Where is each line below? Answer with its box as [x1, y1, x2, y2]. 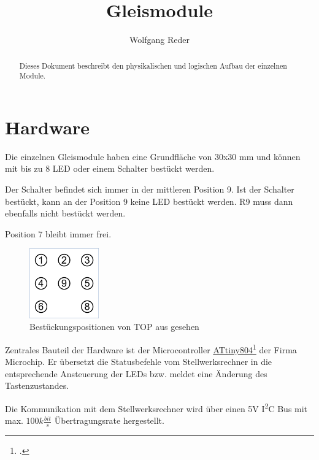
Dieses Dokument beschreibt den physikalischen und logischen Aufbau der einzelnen [19, 60, 287, 71]
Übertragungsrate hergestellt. [54, 414, 164, 427]
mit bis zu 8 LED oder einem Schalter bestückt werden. [5, 162, 215, 175]
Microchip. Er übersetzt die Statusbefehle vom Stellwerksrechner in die [5, 355, 272, 368]
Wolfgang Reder [129, 33, 190, 46]
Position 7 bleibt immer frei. [5, 227, 112, 240]
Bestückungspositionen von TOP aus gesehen [29, 320, 199, 333]
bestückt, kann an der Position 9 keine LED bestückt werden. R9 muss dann [5, 194, 293, 207]
